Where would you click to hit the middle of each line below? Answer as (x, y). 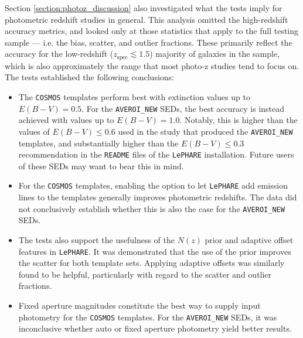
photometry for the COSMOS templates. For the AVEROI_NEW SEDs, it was (148, 317)
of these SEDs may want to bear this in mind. (101, 165)
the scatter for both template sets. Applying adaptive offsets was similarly (151, 263)
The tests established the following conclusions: (90, 77)
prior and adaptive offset (249, 239)
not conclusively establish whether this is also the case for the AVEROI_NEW (151, 208)
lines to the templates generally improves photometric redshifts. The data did (158, 197)
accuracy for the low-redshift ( (59, 54)
